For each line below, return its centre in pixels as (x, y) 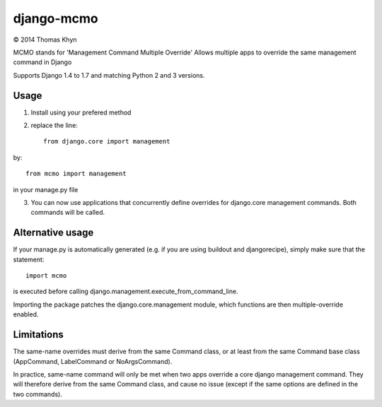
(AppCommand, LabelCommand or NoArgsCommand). (93, 361)
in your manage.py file (46, 189)
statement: (29, 259)
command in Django (42, 62)
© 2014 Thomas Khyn (45, 40)
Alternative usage (53, 233)
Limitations (38, 335)
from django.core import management (107, 142)
